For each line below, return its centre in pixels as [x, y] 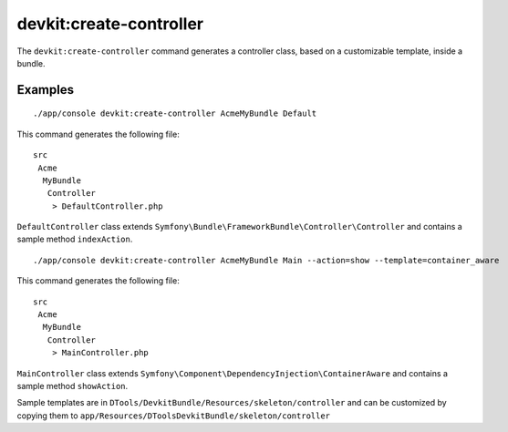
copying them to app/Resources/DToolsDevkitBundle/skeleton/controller [174, 416]
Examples [46, 90]
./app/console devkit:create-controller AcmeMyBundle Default [175, 113]
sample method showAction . [73, 386]
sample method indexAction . [75, 239]
